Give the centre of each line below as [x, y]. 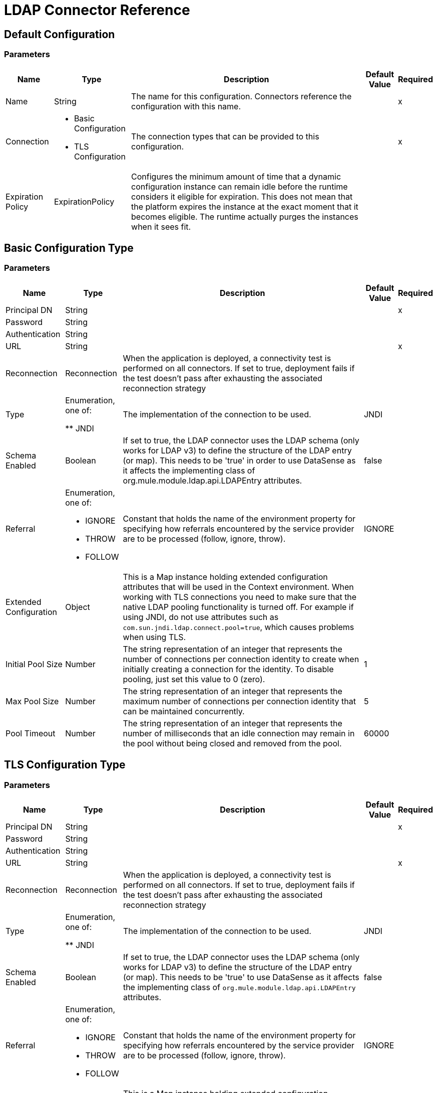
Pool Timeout [31, 733]
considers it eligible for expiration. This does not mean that [242, 196]
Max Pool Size [32, 701]
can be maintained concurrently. [184, 711]
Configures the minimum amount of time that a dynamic [236, 176]
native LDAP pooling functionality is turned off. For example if [238, 607]
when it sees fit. [161, 226]
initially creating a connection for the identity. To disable [228, 669]
